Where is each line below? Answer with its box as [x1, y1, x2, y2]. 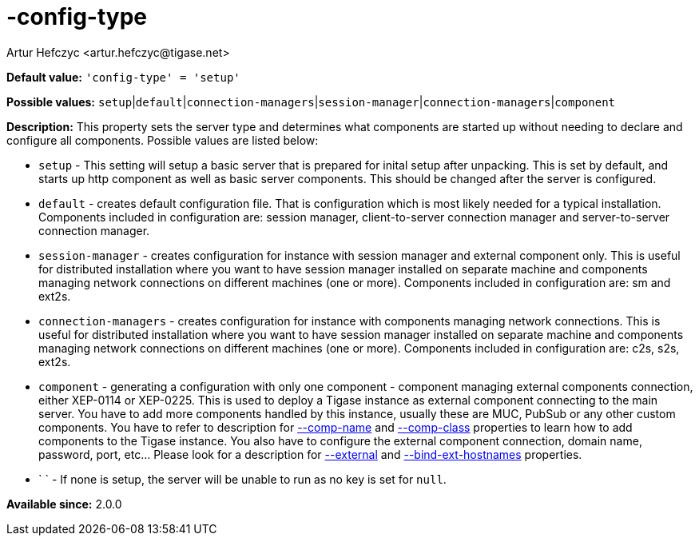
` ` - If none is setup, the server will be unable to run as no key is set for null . [38, 472, 447, 486]
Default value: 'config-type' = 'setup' [6, 70, 240, 84]
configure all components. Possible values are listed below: [6, 133, 319, 147]
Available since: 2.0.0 [6, 496, 122, 511]
